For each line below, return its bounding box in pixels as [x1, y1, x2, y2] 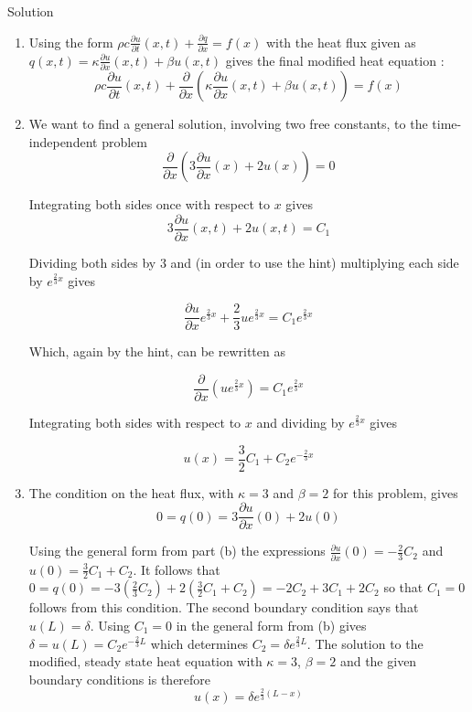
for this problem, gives [333, 483, 458, 502]
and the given [339, 652, 417, 671]
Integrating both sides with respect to [28, 412, 241, 431]
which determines [150, 633, 249, 653]
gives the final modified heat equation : [225, 50, 445, 69]
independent [28, 132, 98, 151]
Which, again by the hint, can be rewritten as [28, 342, 285, 361]
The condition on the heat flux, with [28, 483, 234, 502]
